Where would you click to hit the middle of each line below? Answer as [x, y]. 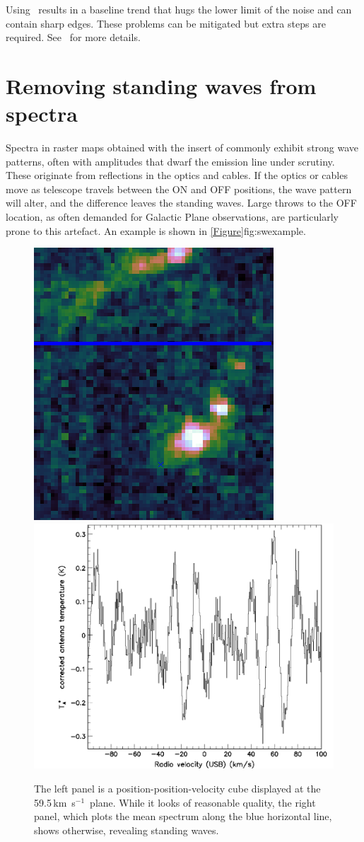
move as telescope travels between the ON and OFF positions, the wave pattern [179, 189]
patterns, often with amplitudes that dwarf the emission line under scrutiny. [170, 161]
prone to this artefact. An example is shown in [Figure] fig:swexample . [156, 230]
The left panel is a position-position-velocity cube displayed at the [177, 788]
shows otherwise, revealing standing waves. [127, 830]
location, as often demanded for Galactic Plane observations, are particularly [172, 217]
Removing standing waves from [161, 85]
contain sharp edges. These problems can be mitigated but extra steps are [166, 23]
